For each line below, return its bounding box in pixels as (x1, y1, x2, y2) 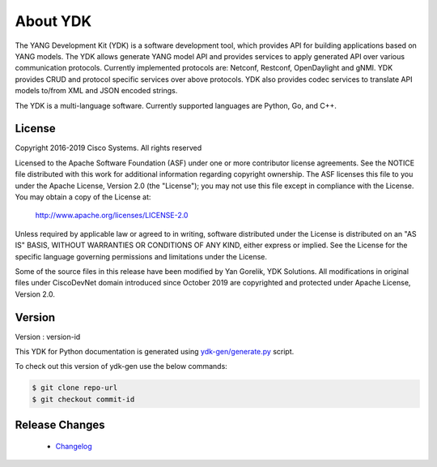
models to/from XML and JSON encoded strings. (15, 86, 178, 96)
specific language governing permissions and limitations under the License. (15, 251, 267, 261)
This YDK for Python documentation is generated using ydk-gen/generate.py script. (15, 347, 295, 356)
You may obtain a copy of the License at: (15, 191, 151, 202)
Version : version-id (15, 332, 81, 341)
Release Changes (15, 418, 105, 432)
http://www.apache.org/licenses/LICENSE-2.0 (35, 211, 189, 221)
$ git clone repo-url (32, 383, 118, 392)
